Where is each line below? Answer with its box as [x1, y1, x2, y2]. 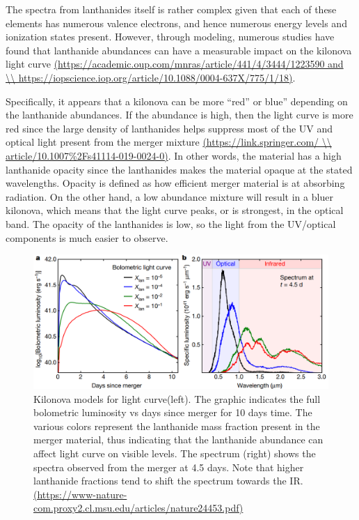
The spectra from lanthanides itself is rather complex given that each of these [6, 2, 337, 16]
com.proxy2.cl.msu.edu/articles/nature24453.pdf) [33, 500, 244, 515]
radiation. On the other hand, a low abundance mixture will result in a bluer [6, 189, 333, 204]
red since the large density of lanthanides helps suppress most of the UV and [6, 121, 333, 135]
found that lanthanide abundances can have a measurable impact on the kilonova [6, 43, 352, 57]
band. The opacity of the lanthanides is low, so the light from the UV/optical [6, 216, 336, 231]
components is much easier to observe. [6, 230, 168, 245]
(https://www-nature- [33, 487, 127, 501]
